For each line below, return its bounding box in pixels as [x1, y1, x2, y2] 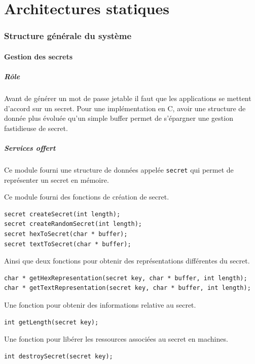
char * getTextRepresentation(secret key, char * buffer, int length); [4, 284, 251, 292]
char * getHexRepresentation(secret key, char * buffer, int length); [4, 274, 247, 282]
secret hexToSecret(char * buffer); [4, 230, 128, 238]
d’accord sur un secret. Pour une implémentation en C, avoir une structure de [4, 103, 246, 113]
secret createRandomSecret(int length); [4, 220, 142, 228]
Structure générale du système [4, 29, 132, 42]
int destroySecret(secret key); [4, 352, 113, 360]
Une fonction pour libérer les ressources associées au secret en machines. [4, 334, 228, 344]
